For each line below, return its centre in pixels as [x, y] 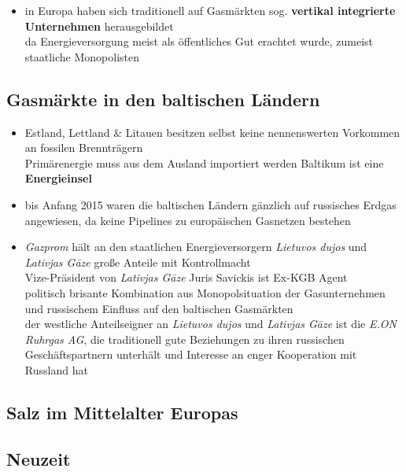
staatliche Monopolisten [82, 56]
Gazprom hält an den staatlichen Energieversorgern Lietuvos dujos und [196, 247]
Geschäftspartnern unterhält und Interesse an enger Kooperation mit [191, 354]
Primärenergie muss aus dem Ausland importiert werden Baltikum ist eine [204, 162]
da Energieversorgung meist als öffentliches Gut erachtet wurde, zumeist [199, 41]
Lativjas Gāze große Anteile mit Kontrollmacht [138, 262]
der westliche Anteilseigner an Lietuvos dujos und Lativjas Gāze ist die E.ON [210, 324]
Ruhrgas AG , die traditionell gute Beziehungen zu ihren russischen [185, 339]
